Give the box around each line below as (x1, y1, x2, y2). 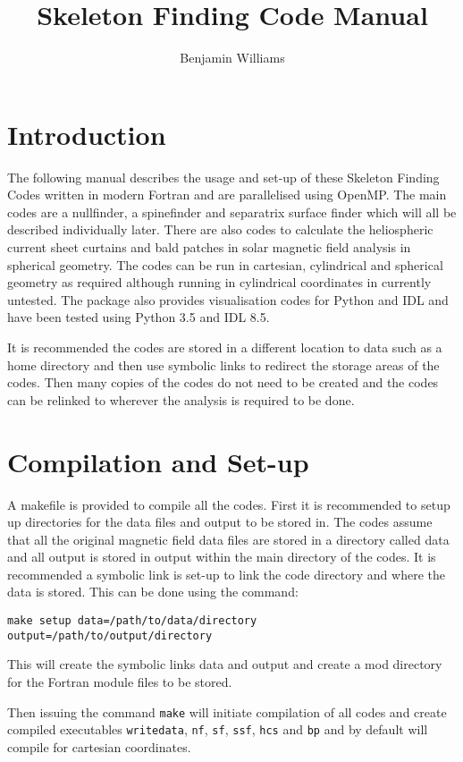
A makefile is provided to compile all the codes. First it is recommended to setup (7, 495, 450, 513)
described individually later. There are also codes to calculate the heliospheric (7, 220, 434, 239)
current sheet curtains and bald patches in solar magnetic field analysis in (7, 238, 411, 257)
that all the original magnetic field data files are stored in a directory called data (7, 529, 450, 548)
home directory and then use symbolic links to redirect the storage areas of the (7, 355, 440, 374)
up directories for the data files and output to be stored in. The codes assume (7, 512, 433, 531)
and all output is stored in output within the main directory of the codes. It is (7, 547, 436, 566)
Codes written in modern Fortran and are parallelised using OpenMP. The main (7, 185, 447, 204)
